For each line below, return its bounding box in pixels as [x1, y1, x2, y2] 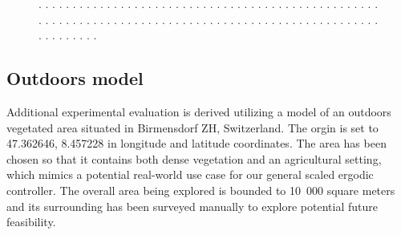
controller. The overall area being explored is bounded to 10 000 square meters [6, 181, 395, 198]
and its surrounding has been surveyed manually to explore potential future [6, 197, 378, 214]
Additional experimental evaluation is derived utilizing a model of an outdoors [6, 103, 391, 120]
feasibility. [6, 213, 56, 230]
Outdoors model [6, 66, 144, 91]
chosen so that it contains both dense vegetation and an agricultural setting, [6, 150, 382, 167]
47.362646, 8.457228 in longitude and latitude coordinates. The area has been [6, 135, 387, 152]
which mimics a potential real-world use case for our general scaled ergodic [6, 166, 374, 183]
